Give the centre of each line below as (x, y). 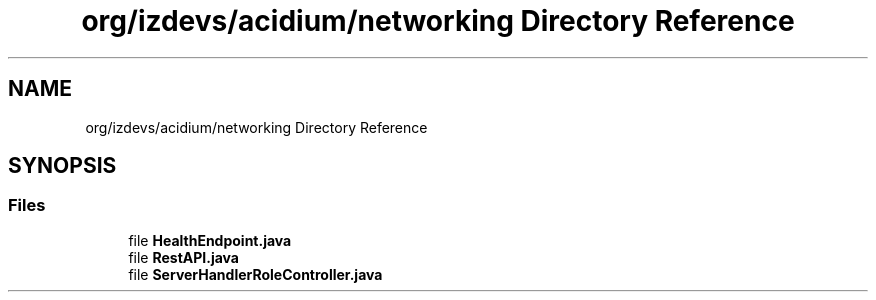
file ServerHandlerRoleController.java (255, 274)
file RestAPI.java (183, 257)
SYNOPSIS (62, 166)
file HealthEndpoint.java (210, 240)
